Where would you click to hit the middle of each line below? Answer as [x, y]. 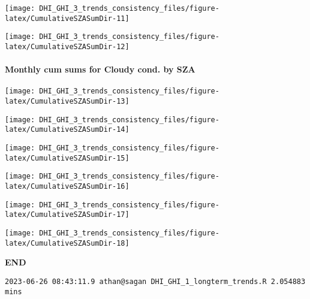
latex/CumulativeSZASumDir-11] [67, 18]
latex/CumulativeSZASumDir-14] [67, 130]
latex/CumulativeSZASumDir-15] [67, 158]
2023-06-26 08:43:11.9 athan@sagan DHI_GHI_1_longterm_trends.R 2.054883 [155, 281]
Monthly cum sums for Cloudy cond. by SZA [100, 69]
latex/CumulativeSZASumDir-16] [67, 187]
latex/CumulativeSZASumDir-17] [67, 215]
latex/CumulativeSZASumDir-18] [67, 243]
